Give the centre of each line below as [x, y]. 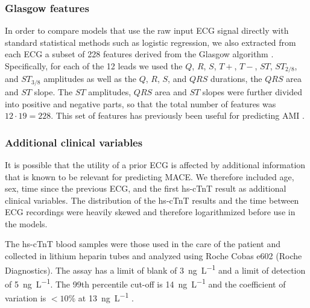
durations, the [236, 79]
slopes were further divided [252, 91]
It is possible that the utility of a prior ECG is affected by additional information [155, 164]
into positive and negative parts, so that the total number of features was [141, 103]
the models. [26, 223]
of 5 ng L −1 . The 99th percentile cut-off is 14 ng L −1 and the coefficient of [145, 283]
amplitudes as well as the [90, 79]
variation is [26, 297]
